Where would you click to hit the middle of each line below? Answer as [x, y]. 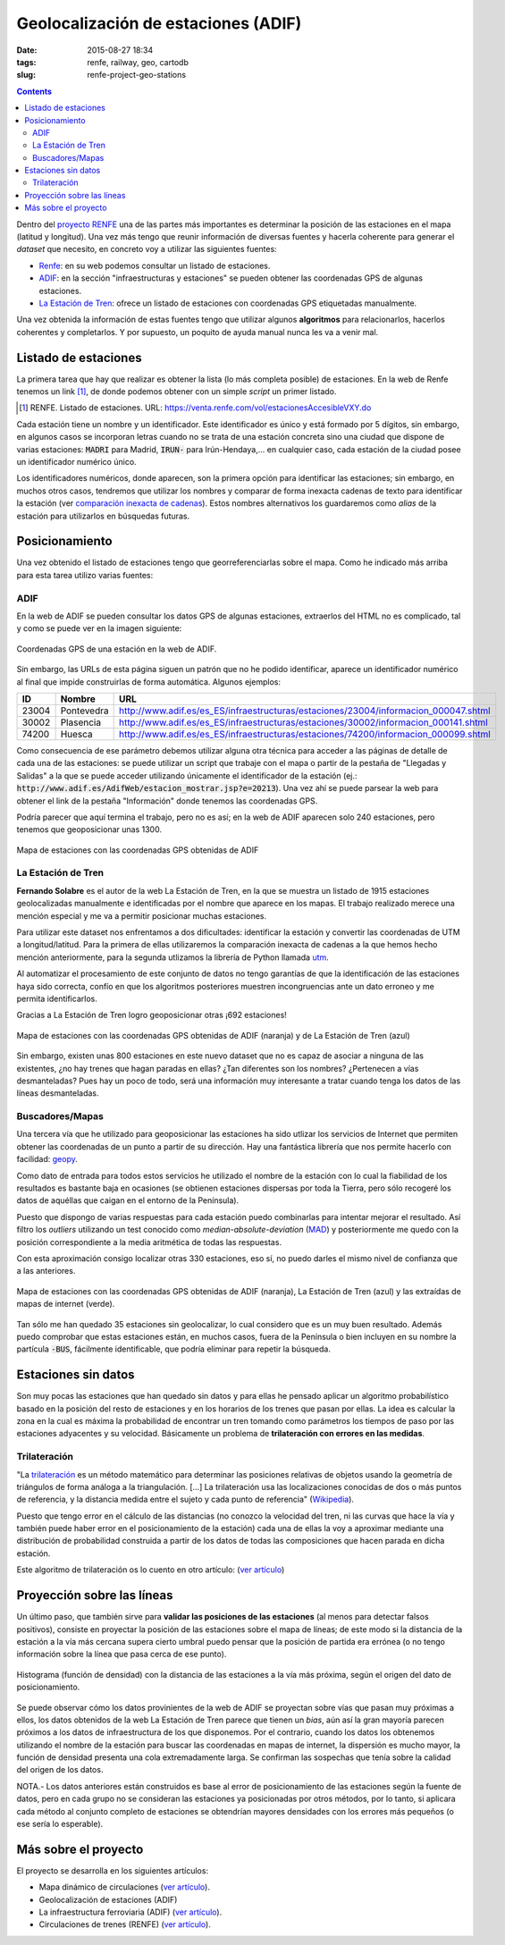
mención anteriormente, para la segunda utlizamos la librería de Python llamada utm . [173, 957]
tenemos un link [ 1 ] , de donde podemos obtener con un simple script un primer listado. [177, 392]
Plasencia [81, 722]
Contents [34, 91]
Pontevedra [84, 711]
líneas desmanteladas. [58, 1093]
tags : [26, 62]
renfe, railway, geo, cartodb [138, 62]
